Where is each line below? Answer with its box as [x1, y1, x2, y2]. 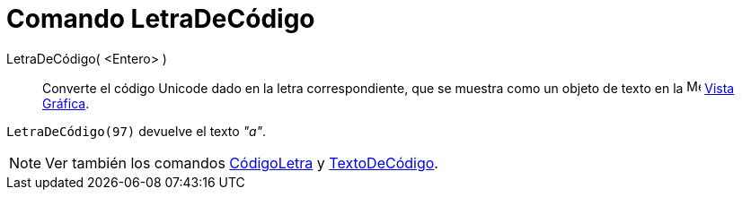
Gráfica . [42, 95, 90, 111]
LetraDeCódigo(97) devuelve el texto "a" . [6, 123, 267, 139]
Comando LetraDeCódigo [6, 4, 315, 34]
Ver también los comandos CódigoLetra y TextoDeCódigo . [45, 153, 438, 172]
